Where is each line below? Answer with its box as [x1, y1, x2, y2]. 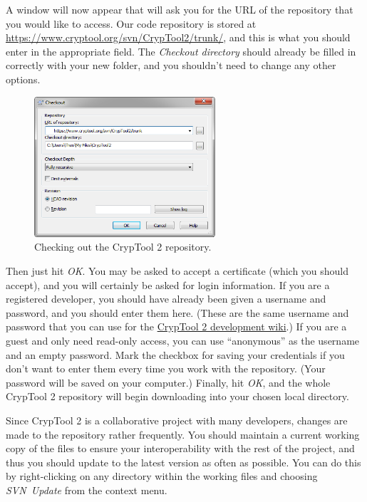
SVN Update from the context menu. [6, 482, 167, 497]
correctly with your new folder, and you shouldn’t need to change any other [6, 58, 336, 73]
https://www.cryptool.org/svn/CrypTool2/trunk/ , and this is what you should [6, 30, 351, 45]
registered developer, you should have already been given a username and [6, 291, 326, 306]
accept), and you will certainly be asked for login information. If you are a [6, 277, 330, 292]
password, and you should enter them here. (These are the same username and [6, 305, 349, 320]
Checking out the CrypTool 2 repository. [34, 239, 212, 254]
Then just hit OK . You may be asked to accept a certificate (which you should [6, 263, 349, 278]
